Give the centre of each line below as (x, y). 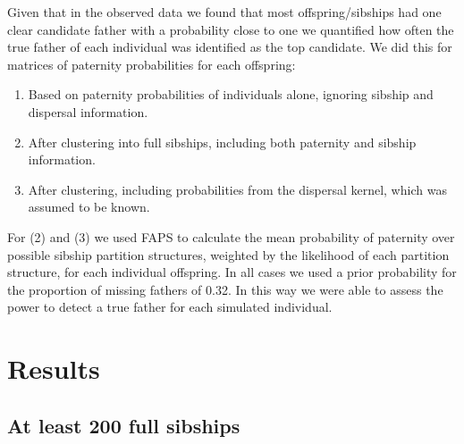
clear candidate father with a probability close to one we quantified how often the (231, 29)
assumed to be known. (89, 207)
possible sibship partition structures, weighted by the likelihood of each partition (228, 254)
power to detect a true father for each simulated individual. (170, 307)
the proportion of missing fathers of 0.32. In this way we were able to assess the (225, 289)
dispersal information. (88, 111)
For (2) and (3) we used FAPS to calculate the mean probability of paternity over (231, 236)
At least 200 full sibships (124, 425)
